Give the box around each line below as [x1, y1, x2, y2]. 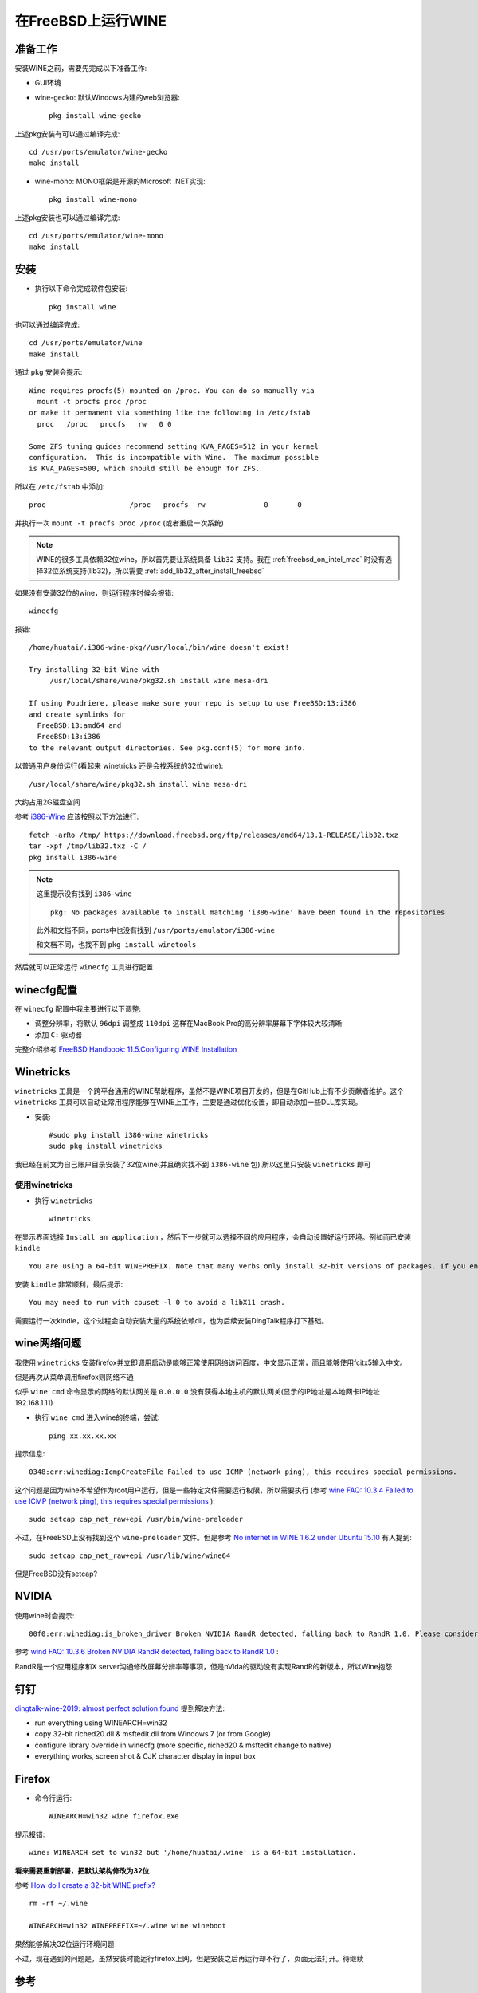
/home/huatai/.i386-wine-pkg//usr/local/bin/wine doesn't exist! [29, 643, 290, 652]
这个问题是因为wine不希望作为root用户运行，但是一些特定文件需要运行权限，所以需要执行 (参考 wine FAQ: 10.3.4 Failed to [14, 1485, 413, 1495]
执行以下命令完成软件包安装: [34, 284, 128, 293]
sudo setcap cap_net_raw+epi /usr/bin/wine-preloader [29, 1515, 243, 1524]
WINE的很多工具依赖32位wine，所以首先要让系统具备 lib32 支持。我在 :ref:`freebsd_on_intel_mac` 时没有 [36, 555, 386, 564]
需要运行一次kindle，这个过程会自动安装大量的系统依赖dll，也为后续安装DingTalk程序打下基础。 [14, 1315, 329, 1325]
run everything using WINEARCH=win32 [34, 1718, 167, 1728]
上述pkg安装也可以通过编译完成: [14, 212, 120, 222]
